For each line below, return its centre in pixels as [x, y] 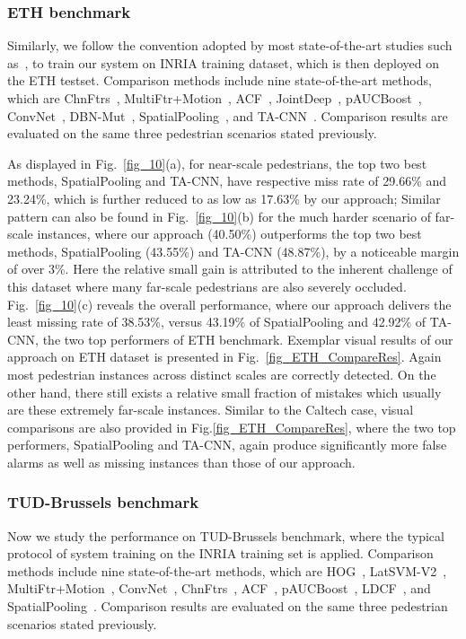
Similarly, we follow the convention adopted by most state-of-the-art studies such [230, 45]
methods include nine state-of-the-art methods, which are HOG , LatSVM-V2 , [227, 570]
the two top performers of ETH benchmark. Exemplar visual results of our [248, 339]
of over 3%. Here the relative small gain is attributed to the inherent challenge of [230, 269]
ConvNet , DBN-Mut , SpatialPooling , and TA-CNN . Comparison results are [228, 115]
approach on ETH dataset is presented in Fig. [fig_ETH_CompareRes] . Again [224, 357]
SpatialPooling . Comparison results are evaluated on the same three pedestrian [228, 606]
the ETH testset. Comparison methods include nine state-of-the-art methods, [220, 80]
